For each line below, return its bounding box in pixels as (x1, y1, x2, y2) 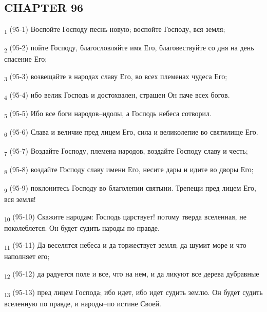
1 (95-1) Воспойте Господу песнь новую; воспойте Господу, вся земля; (4, 24, 225, 35)
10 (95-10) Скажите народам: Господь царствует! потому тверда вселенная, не (4, 211, 246, 223)
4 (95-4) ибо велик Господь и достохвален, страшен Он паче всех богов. (4, 89, 230, 101)
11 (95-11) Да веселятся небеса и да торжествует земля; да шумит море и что (4, 240, 246, 252)
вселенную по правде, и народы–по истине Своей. (4, 298, 161, 309)
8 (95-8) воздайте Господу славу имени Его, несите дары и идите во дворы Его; (4, 163, 254, 176)
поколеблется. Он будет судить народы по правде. (4, 222, 160, 233)
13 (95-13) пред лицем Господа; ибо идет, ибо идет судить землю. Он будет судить (4, 287, 263, 299)
